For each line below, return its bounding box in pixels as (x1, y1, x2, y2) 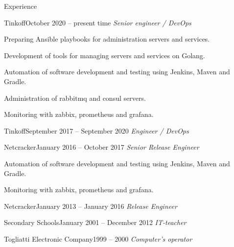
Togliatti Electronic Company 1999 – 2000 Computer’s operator (4, 233, 192, 244)
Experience (4, 1, 37, 11)
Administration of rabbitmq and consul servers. (4, 92, 146, 103)
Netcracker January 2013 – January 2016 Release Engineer (4, 201, 177, 211)
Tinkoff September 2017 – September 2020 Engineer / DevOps (4, 125, 189, 135)
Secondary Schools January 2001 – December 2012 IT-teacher (4, 217, 187, 227)
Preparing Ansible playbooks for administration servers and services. (4, 34, 210, 44)
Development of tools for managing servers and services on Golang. (4, 50, 205, 60)
